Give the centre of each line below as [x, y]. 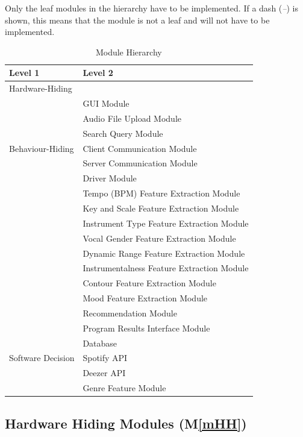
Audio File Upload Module [132, 118]
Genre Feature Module [124, 388]
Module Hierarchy [129, 52]
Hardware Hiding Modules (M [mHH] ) [126, 423]
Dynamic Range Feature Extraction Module [164, 253]
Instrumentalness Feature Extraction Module [166, 268]
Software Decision [42, 358]
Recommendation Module [130, 313]
